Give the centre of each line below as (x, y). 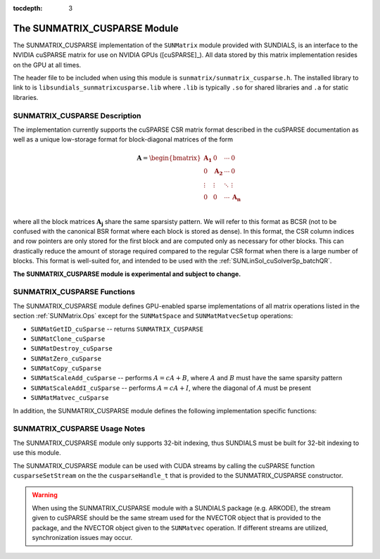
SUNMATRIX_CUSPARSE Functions (74, 292)
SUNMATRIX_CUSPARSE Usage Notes (79, 429)
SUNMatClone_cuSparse (68, 339)
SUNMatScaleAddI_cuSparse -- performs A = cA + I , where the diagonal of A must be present (171, 388)
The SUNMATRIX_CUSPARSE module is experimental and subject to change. (127, 274)
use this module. (37, 453)
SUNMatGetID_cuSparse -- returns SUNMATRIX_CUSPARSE (117, 329)
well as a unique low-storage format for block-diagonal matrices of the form (123, 139)
